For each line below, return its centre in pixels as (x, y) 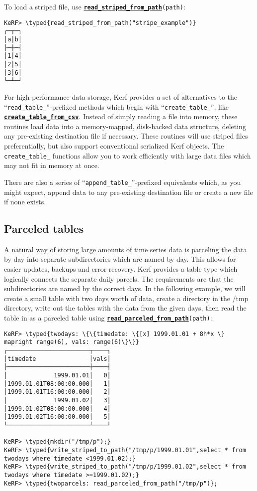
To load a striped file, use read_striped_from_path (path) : (95, 6)
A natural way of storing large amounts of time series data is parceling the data (126, 249)
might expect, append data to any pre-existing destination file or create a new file (128, 192)
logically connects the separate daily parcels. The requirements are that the (119, 278)
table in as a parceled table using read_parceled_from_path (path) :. (109, 318)
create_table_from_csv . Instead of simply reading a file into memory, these (121, 116)
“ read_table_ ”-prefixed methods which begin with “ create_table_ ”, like (116, 106)
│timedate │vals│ (57, 359)
